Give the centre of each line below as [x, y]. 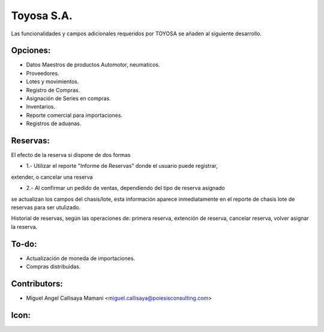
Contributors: [37, 284]
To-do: [24, 244]
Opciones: [31, 51]
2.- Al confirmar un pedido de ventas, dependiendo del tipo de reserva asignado [125, 188]
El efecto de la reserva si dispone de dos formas [71, 155]
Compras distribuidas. [53, 267]
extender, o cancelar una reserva [52, 177]
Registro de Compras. [53, 90]
